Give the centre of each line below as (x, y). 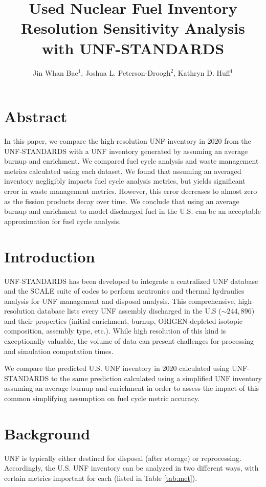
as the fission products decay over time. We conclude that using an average (122, 201)
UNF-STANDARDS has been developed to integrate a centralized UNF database (131, 281)
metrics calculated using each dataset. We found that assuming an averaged (123, 171)
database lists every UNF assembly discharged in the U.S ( (129, 311)
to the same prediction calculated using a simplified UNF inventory (156, 378)
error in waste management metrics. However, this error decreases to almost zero (131, 191)
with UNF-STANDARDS (133, 48)
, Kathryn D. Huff (202, 72)
